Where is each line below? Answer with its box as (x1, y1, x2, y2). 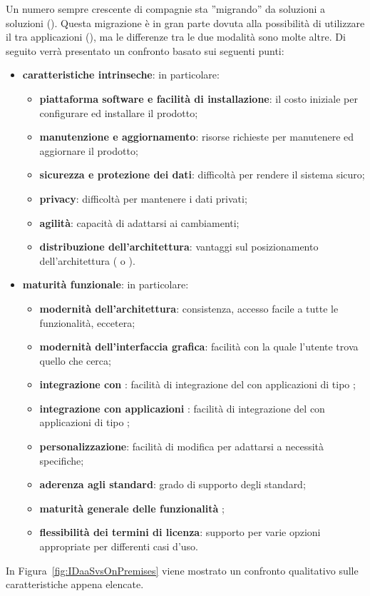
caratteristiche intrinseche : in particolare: (22, 67, 220, 82)
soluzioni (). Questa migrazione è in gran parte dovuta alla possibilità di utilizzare (6, 15, 365, 30)
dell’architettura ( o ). (39, 253, 135, 268)
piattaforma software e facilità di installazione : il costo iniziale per (39, 91, 358, 106)
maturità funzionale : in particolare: (22, 277, 189, 292)
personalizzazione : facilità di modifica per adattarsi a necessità (39, 439, 324, 454)
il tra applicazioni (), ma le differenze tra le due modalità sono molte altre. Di (6, 29, 346, 44)
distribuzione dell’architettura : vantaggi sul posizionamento (39, 239, 319, 254)
